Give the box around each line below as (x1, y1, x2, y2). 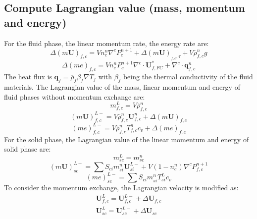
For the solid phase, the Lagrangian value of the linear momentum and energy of (4, 134, 249, 144)
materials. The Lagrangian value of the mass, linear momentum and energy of (4, 81, 240, 92)
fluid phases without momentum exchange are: (4, 91, 145, 102)
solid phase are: (4, 144, 51, 154)
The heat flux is (4, 71, 52, 82)
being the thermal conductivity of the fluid (123, 71, 253, 82)
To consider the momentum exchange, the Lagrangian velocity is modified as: (4, 182, 239, 193)
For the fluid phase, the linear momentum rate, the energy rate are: (4, 38, 209, 48)
